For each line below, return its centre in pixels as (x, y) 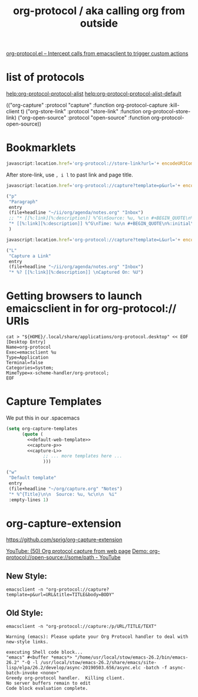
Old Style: (24, 613)
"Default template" (33, 478)
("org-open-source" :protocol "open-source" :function (84, 118)
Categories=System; (30, 368)
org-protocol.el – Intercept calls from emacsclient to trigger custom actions (97, 54)
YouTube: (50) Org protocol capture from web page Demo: (77, 551)
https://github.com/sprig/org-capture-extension (64, 540)
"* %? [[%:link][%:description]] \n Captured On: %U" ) (76, 273)
